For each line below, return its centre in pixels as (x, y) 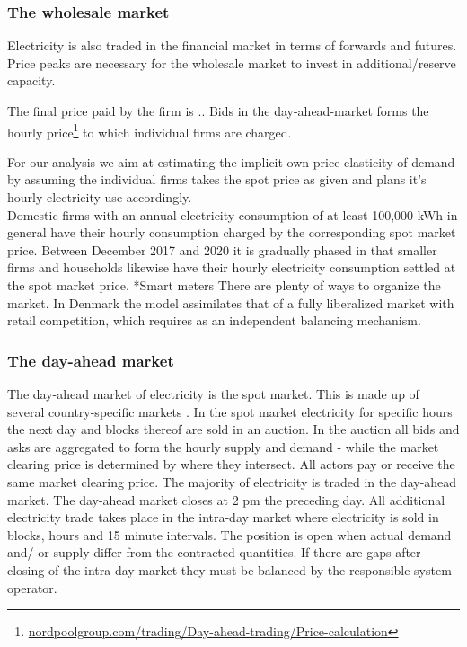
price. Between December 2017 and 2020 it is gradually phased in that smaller (222, 249)
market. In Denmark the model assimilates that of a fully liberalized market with (231, 302)
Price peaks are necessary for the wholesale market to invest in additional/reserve (232, 62)
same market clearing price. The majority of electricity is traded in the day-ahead (232, 481)
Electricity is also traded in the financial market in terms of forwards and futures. (232, 45)
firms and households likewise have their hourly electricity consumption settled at (232, 267)
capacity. (31, 80)
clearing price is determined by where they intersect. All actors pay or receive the (231, 464)
